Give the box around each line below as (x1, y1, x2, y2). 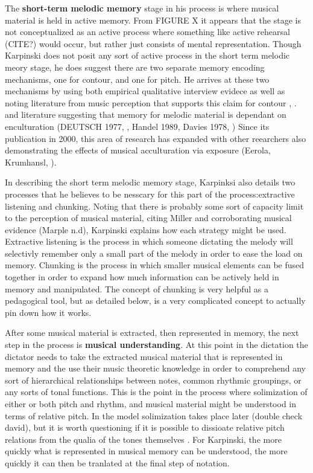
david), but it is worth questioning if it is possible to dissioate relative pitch (5, 421, 285, 434)
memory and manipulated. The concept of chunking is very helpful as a (5, 282, 268, 295)
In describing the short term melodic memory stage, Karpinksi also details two (5, 176, 296, 188)
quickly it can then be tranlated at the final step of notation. (5, 456, 230, 469)
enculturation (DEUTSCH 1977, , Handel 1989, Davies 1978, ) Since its (5, 120, 270, 132)
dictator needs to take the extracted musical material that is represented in (5, 350, 283, 362)
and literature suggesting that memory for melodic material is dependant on (5, 108, 286, 121)
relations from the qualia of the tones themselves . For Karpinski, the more (5, 433, 282, 445)
